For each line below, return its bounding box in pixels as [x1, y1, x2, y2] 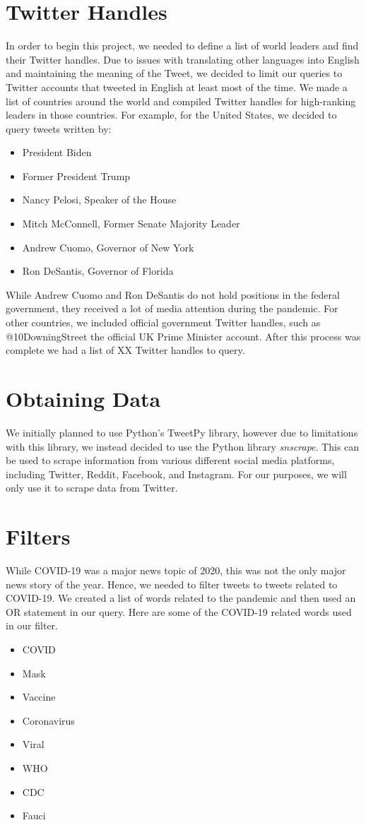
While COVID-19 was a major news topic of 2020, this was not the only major [6, 563, 346, 578]
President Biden [22, 145, 92, 160]
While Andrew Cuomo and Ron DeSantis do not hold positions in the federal [6, 287, 340, 302]
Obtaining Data [6, 384, 161, 412]
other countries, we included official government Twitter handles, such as [6, 315, 321, 330]
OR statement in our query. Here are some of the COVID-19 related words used [6, 604, 352, 619]
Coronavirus [22, 713, 75, 728]
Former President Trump [22, 168, 131, 183]
